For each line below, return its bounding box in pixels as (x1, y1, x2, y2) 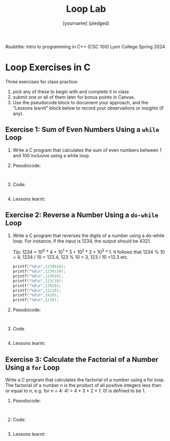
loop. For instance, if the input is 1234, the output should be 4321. (12, 237, 151, 244)
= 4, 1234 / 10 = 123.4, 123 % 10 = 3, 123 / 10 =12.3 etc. (12, 254, 129, 260)
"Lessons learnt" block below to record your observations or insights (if (12, 105, 164, 111)
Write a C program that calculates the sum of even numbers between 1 (12, 147, 162, 153)
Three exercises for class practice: (5, 78, 78, 85)
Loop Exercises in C (5, 62, 91, 73)
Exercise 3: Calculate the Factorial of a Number (5, 355, 159, 364)
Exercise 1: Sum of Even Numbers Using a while (5, 125, 160, 134)
